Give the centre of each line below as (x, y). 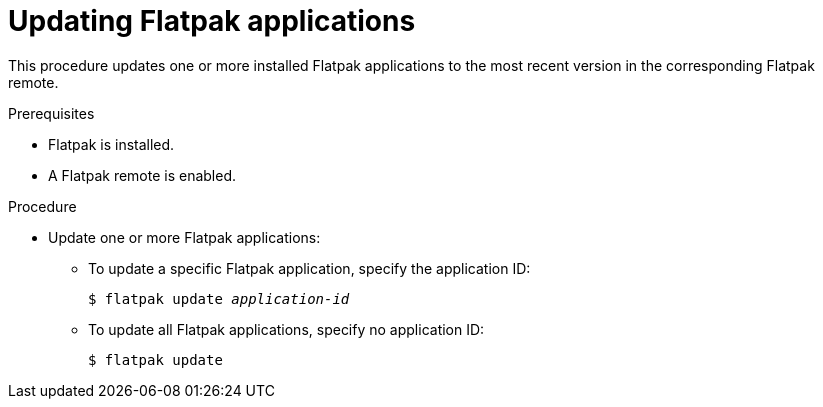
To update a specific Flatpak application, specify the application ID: (309, 268)
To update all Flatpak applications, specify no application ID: (286, 329)
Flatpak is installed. (111, 144)
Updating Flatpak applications (212, 21)
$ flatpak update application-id (219, 298)
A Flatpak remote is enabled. (142, 175)
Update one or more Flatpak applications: (184, 237)
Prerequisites (51, 113)
